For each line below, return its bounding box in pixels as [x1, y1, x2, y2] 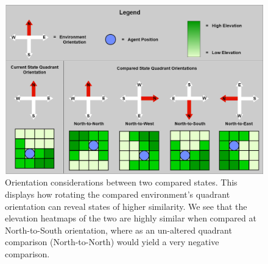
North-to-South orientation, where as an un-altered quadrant [5, 223, 232, 236]
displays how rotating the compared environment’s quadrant [5, 188, 230, 201]
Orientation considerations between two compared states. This [5, 176, 238, 189]
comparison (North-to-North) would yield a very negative [5, 235, 219, 248]
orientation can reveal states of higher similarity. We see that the [5, 200, 247, 212]
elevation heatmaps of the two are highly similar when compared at [5, 212, 256, 224]
